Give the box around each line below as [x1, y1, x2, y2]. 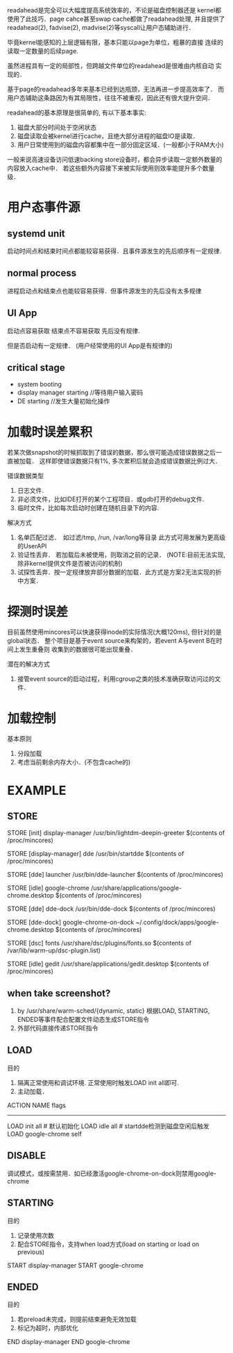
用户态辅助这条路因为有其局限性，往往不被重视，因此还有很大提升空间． [7, 94, 214, 102]
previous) [17, 1247, 45, 1256]
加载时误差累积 [7, 424, 93, 439]
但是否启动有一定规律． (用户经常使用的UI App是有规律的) [7, 341, 173, 349]
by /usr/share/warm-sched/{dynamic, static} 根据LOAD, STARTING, [17, 1007, 210, 1015]
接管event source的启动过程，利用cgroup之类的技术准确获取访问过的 [17, 675, 215, 683]
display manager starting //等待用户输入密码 [17, 388, 144, 397]
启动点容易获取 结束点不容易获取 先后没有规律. [7, 326, 140, 335]
